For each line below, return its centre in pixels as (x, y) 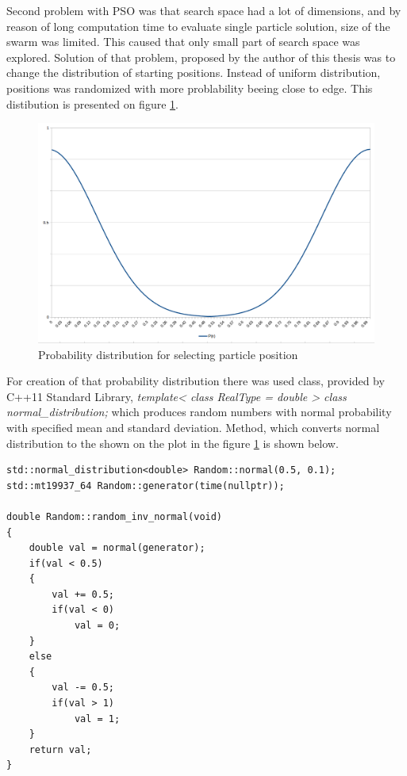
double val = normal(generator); (117, 548)
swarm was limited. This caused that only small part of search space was (183, 42)
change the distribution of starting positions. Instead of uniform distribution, (194, 73)
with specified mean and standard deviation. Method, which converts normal (193, 427)
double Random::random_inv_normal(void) (115, 516)
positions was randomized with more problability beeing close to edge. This (190, 88)
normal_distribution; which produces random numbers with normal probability (199, 412)
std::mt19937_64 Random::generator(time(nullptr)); (146, 485)
